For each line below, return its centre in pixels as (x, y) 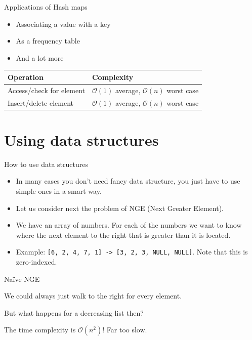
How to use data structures (46, 164)
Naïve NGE (22, 279)
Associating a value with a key (63, 24)
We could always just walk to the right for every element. (93, 296)
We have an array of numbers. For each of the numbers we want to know (129, 225)
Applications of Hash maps (46, 7)
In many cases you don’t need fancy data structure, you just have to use (128, 181)
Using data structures (81, 139)
